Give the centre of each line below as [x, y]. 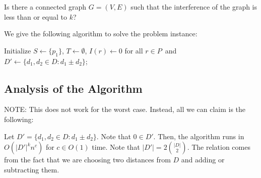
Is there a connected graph [45, 7]
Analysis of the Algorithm [73, 88]
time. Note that [116, 147]
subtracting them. [32, 169]
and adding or [203, 160]
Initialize [18, 50]
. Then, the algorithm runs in [199, 136]
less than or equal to [36, 16]
